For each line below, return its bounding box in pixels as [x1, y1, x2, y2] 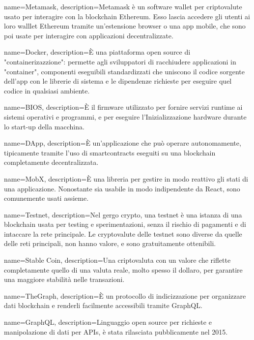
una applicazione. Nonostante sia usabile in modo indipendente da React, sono [4, 183, 240, 193]
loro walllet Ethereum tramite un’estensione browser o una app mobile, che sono [4, 21, 246, 31]
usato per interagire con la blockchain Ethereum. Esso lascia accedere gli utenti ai [4, 11, 250, 21]
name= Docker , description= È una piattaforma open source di [4, 47, 191, 57]
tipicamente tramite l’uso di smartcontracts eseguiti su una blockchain [4, 147, 216, 157]
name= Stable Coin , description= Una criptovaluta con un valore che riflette [4, 255, 231, 265]
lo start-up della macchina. [4, 121, 85, 131]
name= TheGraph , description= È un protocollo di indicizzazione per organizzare [4, 290, 246, 301]
